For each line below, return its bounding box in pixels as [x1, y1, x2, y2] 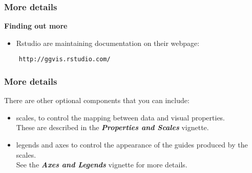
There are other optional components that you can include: [4, 95, 190, 106]
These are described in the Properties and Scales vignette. [16, 122, 209, 133]
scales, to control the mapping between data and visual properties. [16, 112, 225, 122]
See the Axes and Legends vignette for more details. [16, 159, 187, 170]
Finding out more [4, 20, 68, 31]
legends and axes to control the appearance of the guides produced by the [16, 139, 248, 150]
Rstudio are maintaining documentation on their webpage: [16, 37, 200, 48]
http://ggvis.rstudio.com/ [18, 56, 111, 63]
